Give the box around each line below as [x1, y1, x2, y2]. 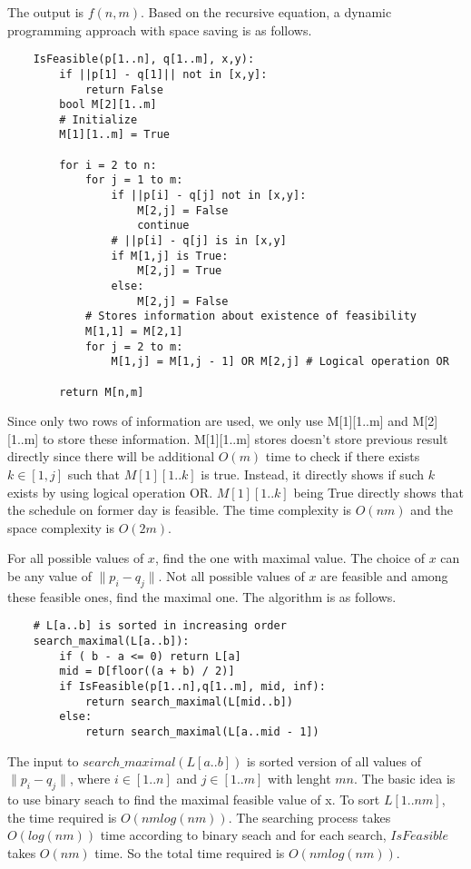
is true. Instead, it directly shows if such [201, 465, 425, 484]
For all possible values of [7, 548, 144, 568]
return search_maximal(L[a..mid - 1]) [84, 726, 319, 739]
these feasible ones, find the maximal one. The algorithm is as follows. [7, 587, 397, 606]
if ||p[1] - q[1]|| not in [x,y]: [59, 67, 268, 81]
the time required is [7, 807, 117, 826]
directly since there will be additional [7, 447, 215, 466]
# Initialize [59, 113, 138, 126]
